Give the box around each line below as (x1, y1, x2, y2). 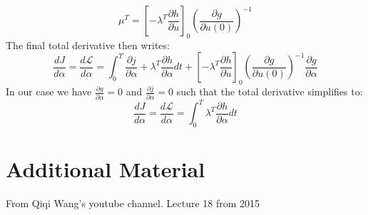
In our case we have (6, 84, 92, 99)
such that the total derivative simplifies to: (176, 84, 363, 99)
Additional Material (6, 154, 205, 183)
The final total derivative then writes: (6, 37, 170, 52)
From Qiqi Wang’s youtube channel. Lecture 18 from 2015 (6, 195, 260, 210)
